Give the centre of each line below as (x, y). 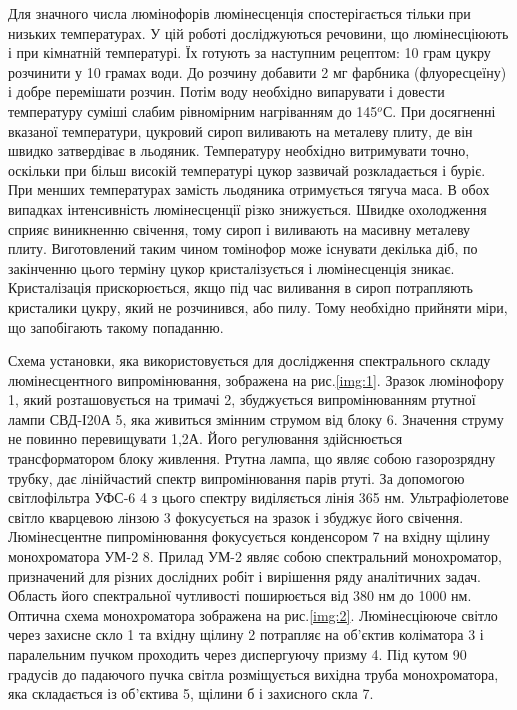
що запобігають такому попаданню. (116, 326)
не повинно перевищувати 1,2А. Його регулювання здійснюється (205, 438)
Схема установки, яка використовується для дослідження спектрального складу (249, 360)
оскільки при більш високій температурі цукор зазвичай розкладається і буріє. (247, 169)
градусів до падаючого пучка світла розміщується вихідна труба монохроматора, (253, 673)
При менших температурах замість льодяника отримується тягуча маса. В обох (249, 189)
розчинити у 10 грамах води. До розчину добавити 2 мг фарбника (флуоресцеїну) (257, 71)
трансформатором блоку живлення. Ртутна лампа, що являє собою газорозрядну (252, 458)
